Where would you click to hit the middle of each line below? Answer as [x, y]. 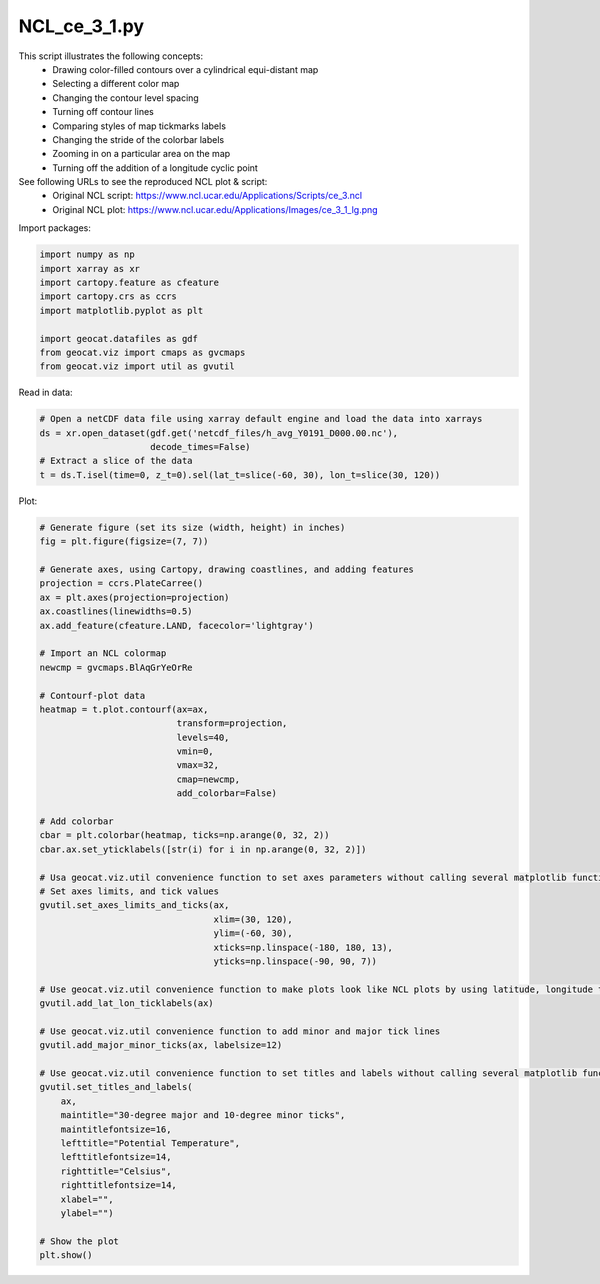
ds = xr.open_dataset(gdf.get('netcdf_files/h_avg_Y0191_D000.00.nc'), [219, 433]
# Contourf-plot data [92, 695]
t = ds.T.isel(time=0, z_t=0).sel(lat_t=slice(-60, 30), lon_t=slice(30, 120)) [240, 474]
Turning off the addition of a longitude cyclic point [155, 167]
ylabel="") [87, 1213]
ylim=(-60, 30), [253, 933]
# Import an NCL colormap [103, 653]
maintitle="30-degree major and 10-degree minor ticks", [203, 1115]
